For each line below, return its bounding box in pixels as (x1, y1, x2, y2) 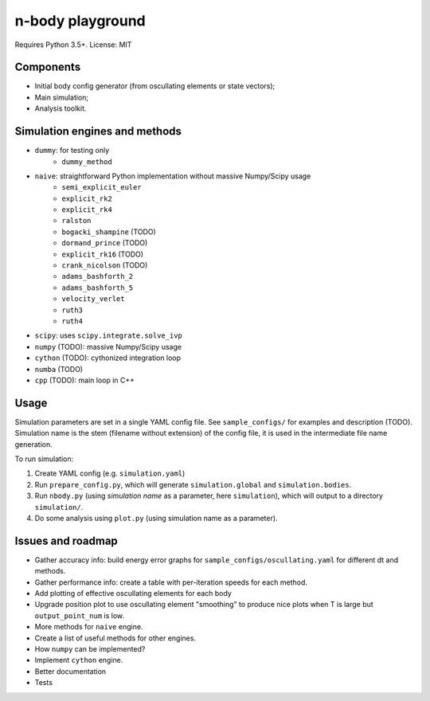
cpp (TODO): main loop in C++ (34, 375, 135, 385)
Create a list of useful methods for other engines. (34, 633, 197, 643)
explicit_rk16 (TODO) (61, 249, 143, 259)
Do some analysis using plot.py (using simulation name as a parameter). (34, 513, 278, 523)
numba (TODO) (34, 364, 84, 374)
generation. (14, 439, 53, 449)
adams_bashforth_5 (61, 283, 134, 292)
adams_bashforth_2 (61, 272, 134, 281)
